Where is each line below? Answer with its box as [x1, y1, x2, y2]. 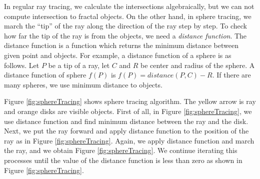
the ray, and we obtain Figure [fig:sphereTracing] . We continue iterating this [4, 145, 237, 155]
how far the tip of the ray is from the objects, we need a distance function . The [4, 30, 247, 40]
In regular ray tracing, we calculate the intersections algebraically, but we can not [4, 1, 254, 11]
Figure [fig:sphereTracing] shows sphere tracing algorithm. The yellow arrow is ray [4, 96, 256, 106]
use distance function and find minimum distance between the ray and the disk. [4, 115, 248, 126]
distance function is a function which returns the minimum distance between [4, 40, 238, 50]
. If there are [212, 69, 251, 80]
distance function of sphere [4, 69, 86, 80]
